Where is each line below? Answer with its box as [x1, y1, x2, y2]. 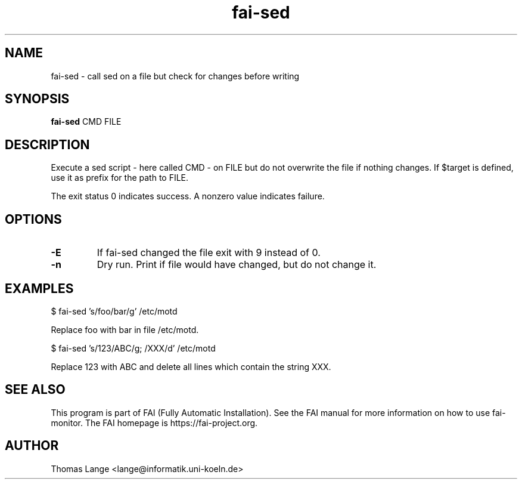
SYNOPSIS [5, 91, 70, 107]
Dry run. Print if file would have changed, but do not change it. [97, 258, 377, 271]
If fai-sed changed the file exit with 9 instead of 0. [97, 246, 321, 259]
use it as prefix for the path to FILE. [51, 172, 189, 183]
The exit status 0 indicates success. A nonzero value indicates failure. [51, 191, 325, 202]
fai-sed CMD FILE [51, 116, 122, 127]
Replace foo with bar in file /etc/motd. [51, 324, 199, 335]
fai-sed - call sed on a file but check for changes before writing [51, 70, 300, 81]
